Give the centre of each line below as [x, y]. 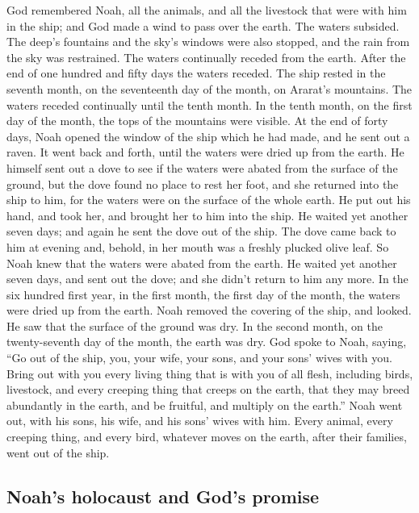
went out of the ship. [58, 452]
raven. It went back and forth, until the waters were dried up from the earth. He [205, 152]
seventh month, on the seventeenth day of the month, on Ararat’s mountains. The [209, 88]
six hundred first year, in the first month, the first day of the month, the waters [203, 294]
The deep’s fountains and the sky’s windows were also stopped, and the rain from [208, 42]
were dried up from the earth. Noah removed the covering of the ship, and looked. [209, 310]
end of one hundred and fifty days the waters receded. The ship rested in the [196, 73]
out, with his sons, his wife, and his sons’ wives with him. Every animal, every [200, 421]
